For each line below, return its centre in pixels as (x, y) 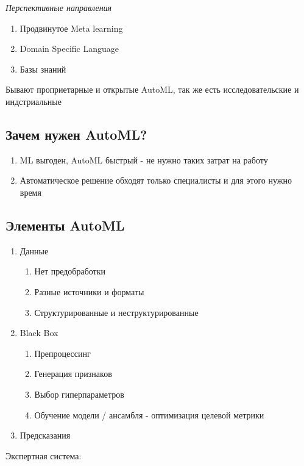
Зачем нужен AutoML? (76, 134)
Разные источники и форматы (89, 291)
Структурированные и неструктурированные (116, 312)
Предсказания (45, 435)
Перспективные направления (59, 7)
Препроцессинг (62, 353)
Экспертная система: (44, 455)
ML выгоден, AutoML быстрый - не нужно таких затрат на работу (144, 160)
